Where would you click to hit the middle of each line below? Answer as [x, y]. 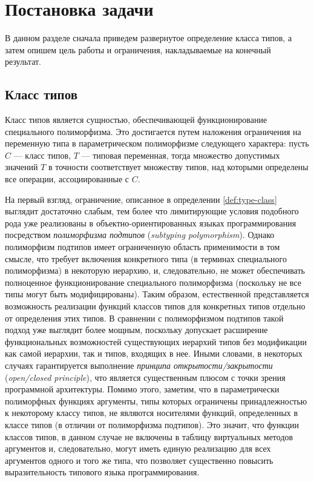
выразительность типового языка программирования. [102, 472]
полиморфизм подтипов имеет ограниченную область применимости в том [142, 247]
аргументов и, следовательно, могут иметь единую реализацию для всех [138, 448]
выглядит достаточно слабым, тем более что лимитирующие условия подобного [152, 211]
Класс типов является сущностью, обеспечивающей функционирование [136, 120]
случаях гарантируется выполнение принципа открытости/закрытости [139, 365]
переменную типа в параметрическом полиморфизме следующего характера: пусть [157, 143]
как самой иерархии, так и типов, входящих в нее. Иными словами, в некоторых [154, 353]
